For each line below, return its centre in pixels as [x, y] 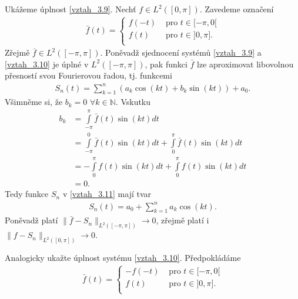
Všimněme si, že [34, 102]
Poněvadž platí [31, 220]
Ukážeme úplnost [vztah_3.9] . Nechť [71, 9]
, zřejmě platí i [183, 220]
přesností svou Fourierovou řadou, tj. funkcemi [88, 75]
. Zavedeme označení [237, 9]
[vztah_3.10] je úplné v [47, 64]
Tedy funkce [27, 194]
